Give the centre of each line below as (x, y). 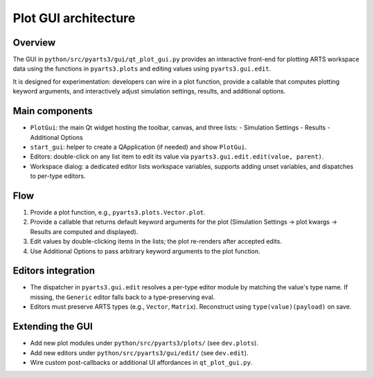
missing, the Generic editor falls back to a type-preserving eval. (123, 297)
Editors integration (54, 271)
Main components (53, 111)
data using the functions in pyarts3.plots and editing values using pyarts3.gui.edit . (142, 69)
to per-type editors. (58, 176)
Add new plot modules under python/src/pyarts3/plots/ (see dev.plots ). (144, 343)
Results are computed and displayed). (84, 231)
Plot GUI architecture (74, 18)
